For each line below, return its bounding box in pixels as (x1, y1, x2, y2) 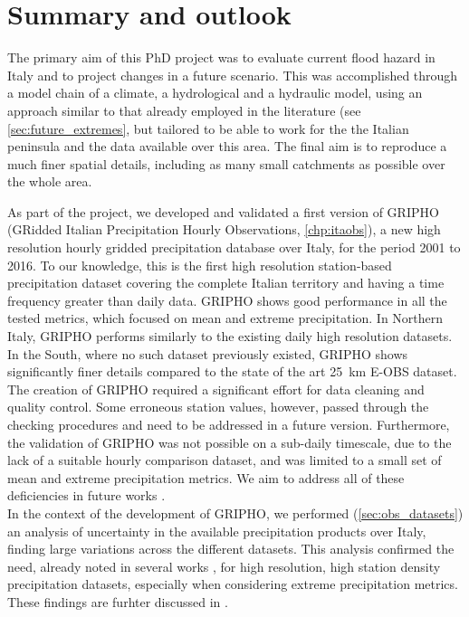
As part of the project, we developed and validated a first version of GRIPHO (7, 202, 439, 221)
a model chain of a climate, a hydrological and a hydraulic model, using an (7, 83, 423, 102)
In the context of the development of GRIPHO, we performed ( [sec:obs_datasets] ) (7, 503, 464, 522)
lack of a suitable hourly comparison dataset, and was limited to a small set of (7, 451, 442, 470)
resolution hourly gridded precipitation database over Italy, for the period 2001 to (7, 238, 461, 257)
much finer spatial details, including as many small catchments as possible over (7, 154, 445, 173)
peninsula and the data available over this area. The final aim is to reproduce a (7, 137, 447, 156)
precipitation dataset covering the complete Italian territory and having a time (7, 273, 445, 292)
